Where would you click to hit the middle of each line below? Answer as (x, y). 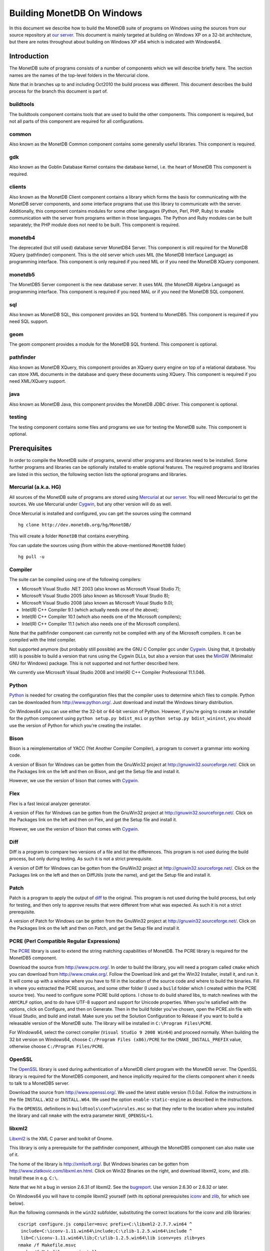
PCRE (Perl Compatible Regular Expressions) (65, 941)
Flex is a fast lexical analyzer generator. (50, 804)
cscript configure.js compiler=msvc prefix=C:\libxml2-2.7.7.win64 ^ (105, 1224)
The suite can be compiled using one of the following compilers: (75, 579)
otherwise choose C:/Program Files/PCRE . (57, 1046)
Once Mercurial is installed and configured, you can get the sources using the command (100, 513)
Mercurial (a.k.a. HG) (35, 487)
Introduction (29, 56)
